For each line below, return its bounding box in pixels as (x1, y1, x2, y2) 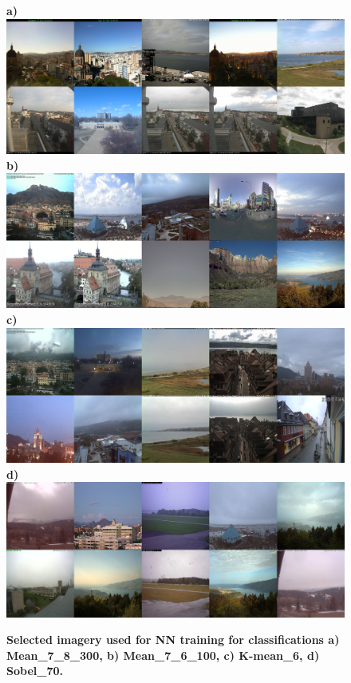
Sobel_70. (6, 662, 63, 679)
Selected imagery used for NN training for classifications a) (6, 631, 340, 648)
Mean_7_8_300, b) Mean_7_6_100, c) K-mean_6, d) (6, 646, 320, 663)
